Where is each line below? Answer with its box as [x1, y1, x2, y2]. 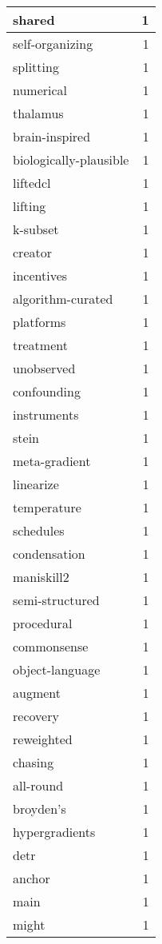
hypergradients [13, 823, 96, 841]
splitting [13, 58, 59, 76]
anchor [13, 869, 50, 887]
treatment [13, 336, 68, 354]
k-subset [13, 220, 59, 238]
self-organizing [13, 34, 93, 53]
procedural [13, 614, 73, 632]
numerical [13, 81, 68, 99]
